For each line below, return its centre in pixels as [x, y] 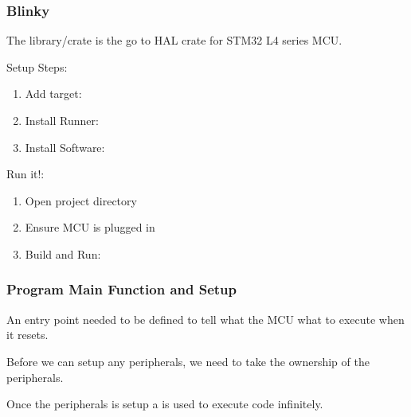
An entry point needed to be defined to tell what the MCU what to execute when [205, 319]
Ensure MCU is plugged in [90, 227]
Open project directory [81, 200]
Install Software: [65, 147]
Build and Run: [63, 253]
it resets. [27, 335]
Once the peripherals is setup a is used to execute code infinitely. [165, 404]
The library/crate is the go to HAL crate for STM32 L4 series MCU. [174, 40]
